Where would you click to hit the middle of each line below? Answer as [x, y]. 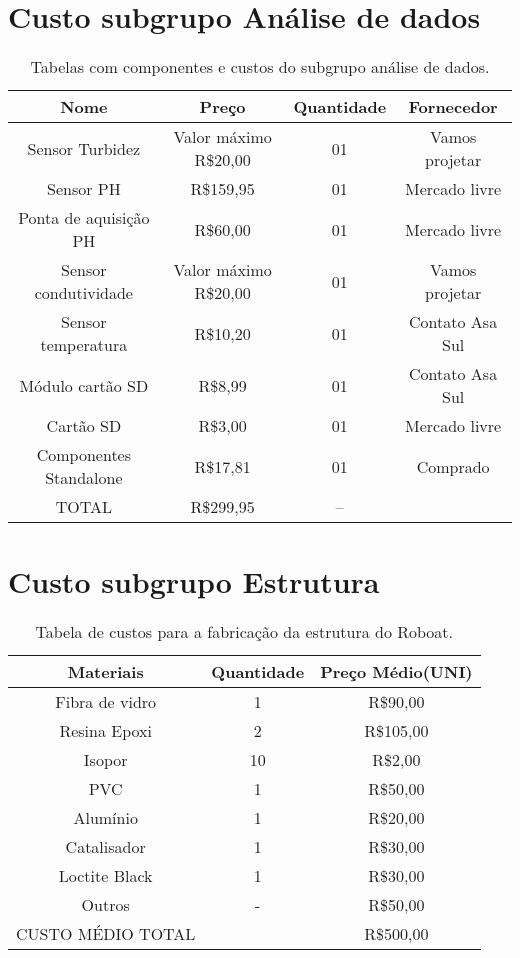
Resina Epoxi [105, 731]
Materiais [105, 672]
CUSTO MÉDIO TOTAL [106, 934]
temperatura [84, 345]
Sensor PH [84, 189]
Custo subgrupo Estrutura [194, 581]
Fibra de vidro [106, 702]
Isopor [105, 760]
